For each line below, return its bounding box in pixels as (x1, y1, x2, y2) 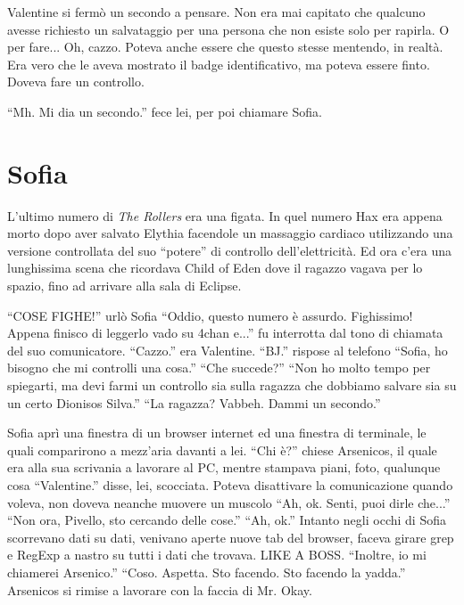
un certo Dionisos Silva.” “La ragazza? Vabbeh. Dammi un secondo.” (7, 393, 381, 412)
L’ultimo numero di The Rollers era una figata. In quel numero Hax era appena (7, 206, 443, 225)
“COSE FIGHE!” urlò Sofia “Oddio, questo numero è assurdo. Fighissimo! (7, 306, 413, 324)
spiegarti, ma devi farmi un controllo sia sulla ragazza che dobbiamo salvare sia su (7, 376, 457, 395)
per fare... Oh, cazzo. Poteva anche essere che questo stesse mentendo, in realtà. (7, 37, 443, 56)
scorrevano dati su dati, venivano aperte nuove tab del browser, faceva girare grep (7, 527, 454, 546)
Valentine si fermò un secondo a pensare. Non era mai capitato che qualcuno (7, 3, 426, 20)
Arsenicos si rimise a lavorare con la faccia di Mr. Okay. (7, 580, 312, 599)
